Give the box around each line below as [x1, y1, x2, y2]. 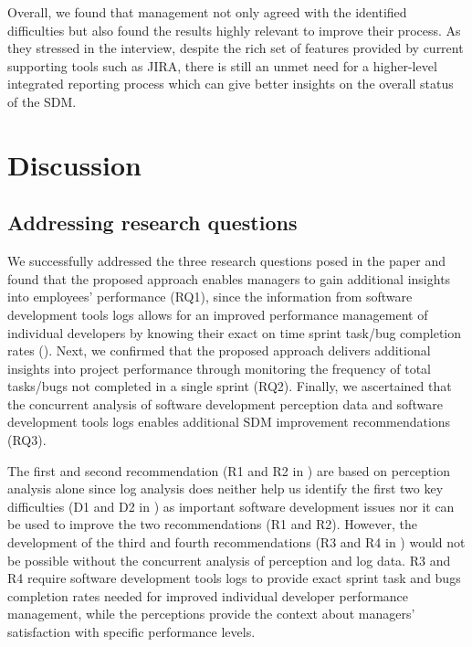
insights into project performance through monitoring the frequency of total [7, 358, 432, 377]
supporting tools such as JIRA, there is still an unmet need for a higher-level [7, 56, 437, 75]
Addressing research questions [7, 208, 298, 237]
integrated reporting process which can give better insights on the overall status [7, 74, 454, 93]
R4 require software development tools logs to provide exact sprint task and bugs [7, 568, 461, 588]
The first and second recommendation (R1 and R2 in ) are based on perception [7, 461, 450, 480]
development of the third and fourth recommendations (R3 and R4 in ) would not [7, 533, 466, 552]
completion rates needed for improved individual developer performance [7, 586, 409, 605]
